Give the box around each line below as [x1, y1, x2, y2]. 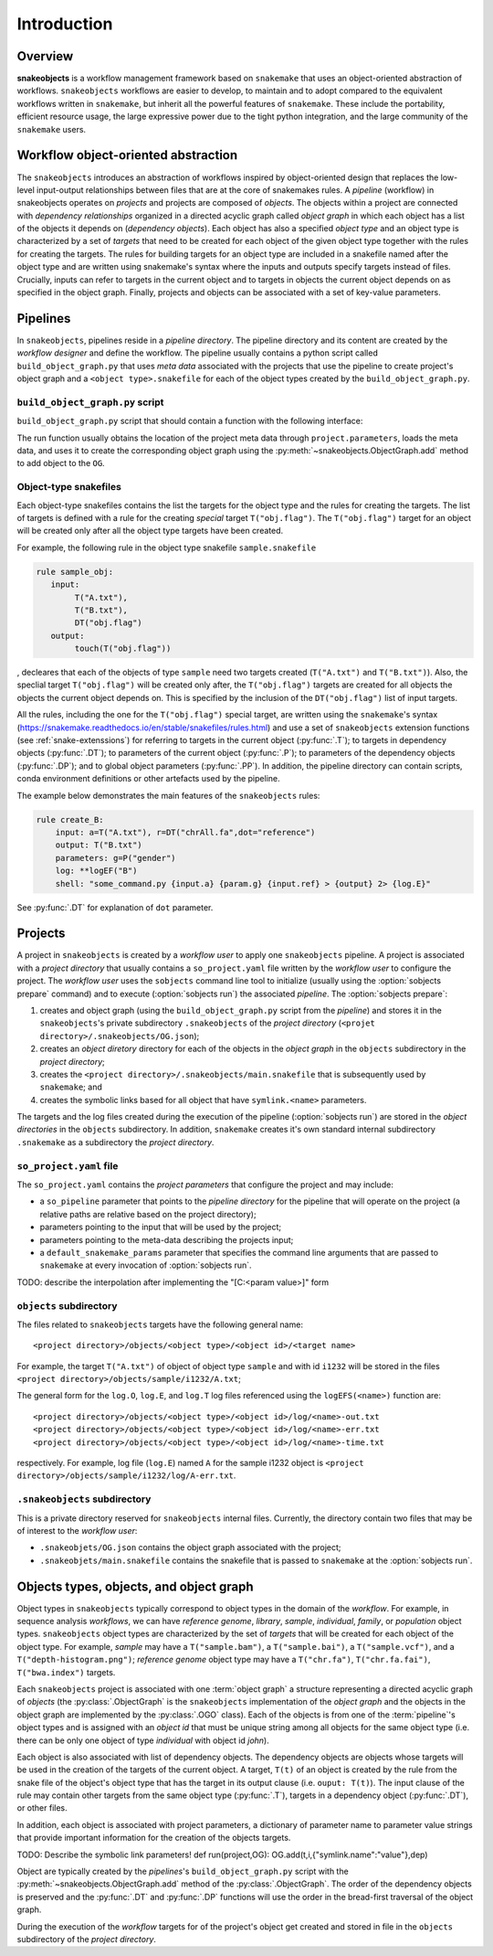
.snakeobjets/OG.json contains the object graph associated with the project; [39, 1542, 341, 1553]
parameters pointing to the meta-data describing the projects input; [39, 1234, 294, 1245]
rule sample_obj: [36, 567, 114, 577]
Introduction [16, 14, 113, 34]
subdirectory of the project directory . [16, 1934, 157, 1944]
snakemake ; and [39, 1081, 102, 1092]
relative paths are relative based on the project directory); [39, 1208, 257, 1219]
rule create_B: [36, 814, 104, 824]
